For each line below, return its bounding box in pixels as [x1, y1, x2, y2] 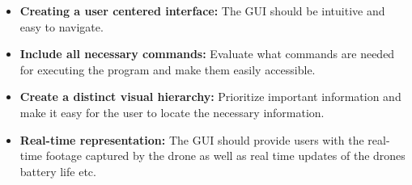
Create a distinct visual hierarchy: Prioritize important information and [19, 88, 401, 105]
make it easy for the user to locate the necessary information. [19, 103, 325, 120]
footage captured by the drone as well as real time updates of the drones [45, 147, 406, 164]
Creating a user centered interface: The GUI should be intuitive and [19, 2, 385, 19]
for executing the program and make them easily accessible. [19, 61, 316, 78]
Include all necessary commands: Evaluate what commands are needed [19, 45, 395, 62]
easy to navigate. [19, 18, 104, 35]
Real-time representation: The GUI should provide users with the [19, 131, 364, 148]
